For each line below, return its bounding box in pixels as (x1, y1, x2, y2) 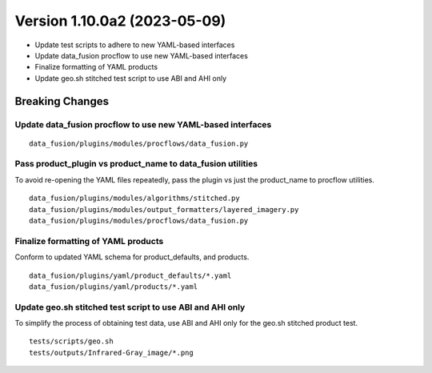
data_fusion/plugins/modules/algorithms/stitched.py (29, 194, 240, 203)
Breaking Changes (14, 94, 110, 108)
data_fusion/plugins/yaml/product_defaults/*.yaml (29, 271, 232, 280)
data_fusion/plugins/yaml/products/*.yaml (29, 282, 198, 291)
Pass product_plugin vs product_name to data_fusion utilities (14, 158, 258, 170)
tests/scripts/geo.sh (29, 337, 114, 346)
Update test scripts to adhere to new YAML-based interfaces (34, 40, 235, 50)
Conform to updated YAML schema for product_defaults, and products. (14, 252, 250, 262)
